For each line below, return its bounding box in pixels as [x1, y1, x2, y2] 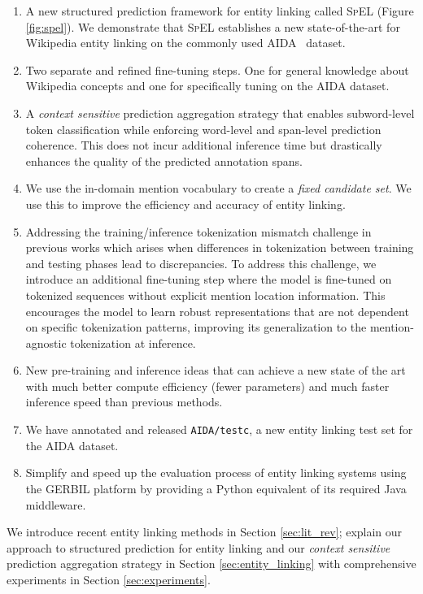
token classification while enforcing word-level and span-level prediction [25, 120, 382, 137]
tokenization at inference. [70, 334, 196, 351]
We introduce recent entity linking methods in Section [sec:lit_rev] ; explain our [7, 523, 403, 540]
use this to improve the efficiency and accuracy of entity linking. [25, 195, 346, 212]
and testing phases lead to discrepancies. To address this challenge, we [25, 254, 377, 271]
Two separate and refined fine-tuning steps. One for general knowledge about [25, 61, 409, 78]
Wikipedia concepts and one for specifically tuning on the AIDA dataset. [25, 77, 390, 94]
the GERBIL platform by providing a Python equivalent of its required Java [25, 479, 407, 496]
